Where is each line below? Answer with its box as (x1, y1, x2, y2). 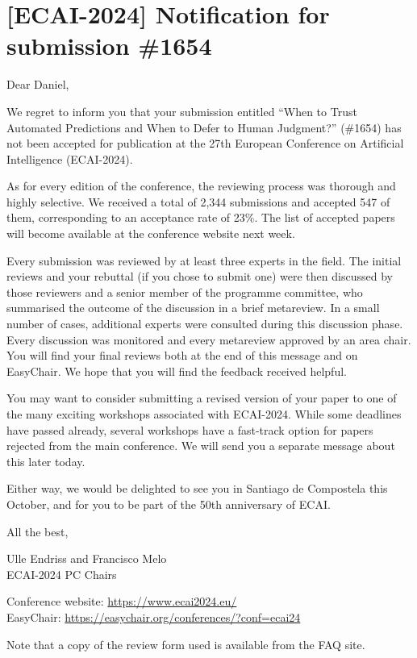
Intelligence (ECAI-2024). (6, 150, 133, 167)
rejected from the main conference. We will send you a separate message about (6, 437, 395, 454)
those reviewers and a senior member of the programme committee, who (6, 283, 363, 300)
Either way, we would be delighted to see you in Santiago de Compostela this (6, 480, 388, 497)
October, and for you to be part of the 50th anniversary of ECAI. (6, 495, 331, 512)
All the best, (6, 523, 69, 539)
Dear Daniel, (6, 76, 69, 93)
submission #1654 (6, 29, 212, 62)
